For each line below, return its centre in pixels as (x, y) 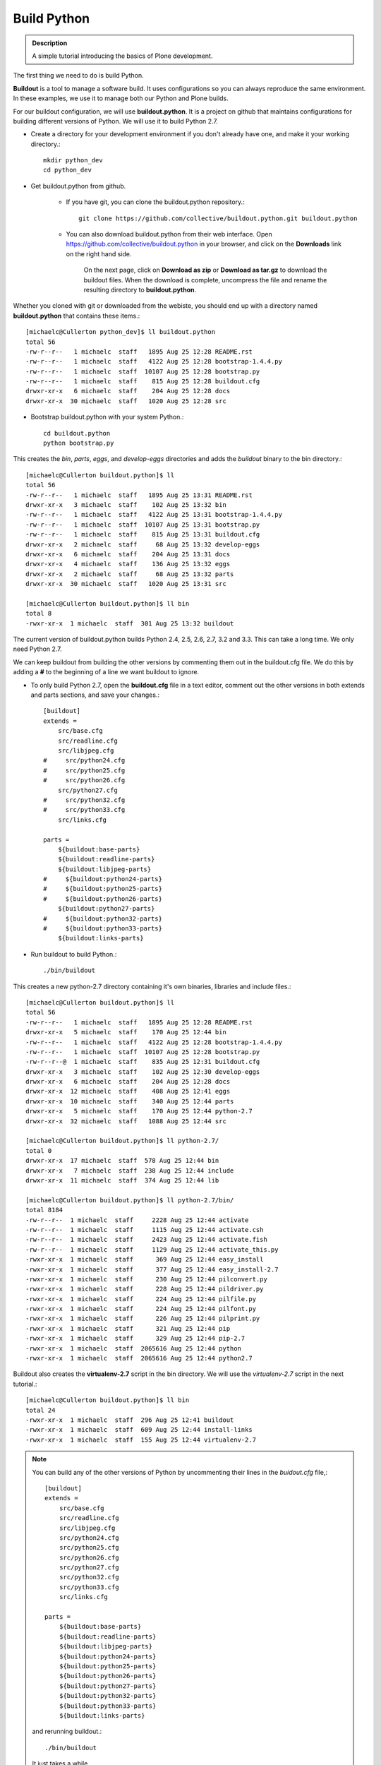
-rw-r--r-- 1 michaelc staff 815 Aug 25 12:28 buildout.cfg (143, 382)
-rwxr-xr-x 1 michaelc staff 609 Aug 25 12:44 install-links (139, 1430)
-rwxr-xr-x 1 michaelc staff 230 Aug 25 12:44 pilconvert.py (146, 1279)
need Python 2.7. (38, 649)
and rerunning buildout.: (67, 1731)
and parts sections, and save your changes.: (95, 695)
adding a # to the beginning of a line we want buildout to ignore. (106, 672)
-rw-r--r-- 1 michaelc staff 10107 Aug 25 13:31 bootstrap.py (143, 525)
